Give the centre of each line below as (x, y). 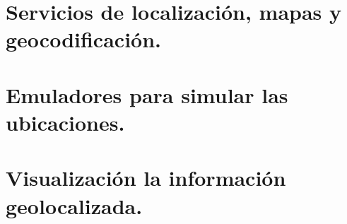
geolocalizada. (74, 205)
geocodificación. (83, 39)
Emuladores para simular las (147, 94)
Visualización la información (146, 178)
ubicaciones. (65, 122)
